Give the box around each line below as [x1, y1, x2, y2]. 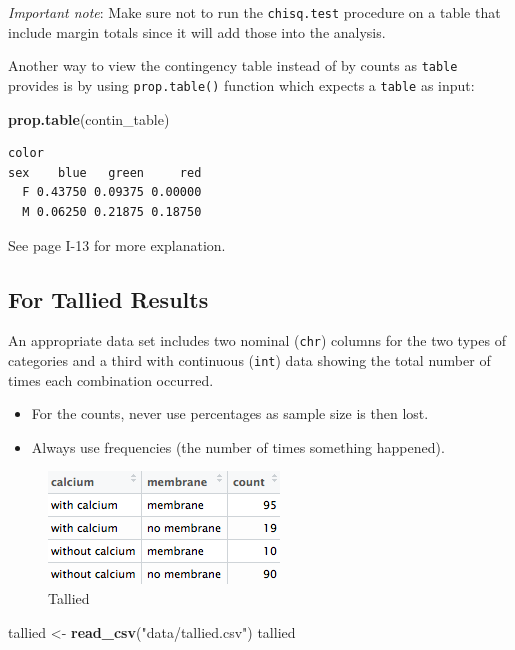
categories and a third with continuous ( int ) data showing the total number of [8, 349, 491, 370]
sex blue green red [8, 165, 202, 180]
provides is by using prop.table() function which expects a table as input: [8, 74, 475, 95]
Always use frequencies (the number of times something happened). [31, 436, 445, 457]
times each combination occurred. [8, 369, 214, 390]
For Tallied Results [8, 283, 209, 314]
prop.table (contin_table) [8, 108, 170, 129]
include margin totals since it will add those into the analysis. [8, 21, 386, 42]
